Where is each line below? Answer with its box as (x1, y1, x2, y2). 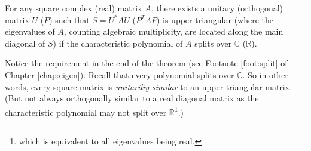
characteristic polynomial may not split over (5, 106, 167, 118)
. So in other (242, 68, 288, 81)
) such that (49, 13, 90, 26)
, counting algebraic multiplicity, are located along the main (63, 25, 283, 38)
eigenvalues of (5, 25, 55, 38)
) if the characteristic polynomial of (53, 36, 183, 49)
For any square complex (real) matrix (5, 2, 142, 14)
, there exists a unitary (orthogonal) (151, 2, 283, 14)
